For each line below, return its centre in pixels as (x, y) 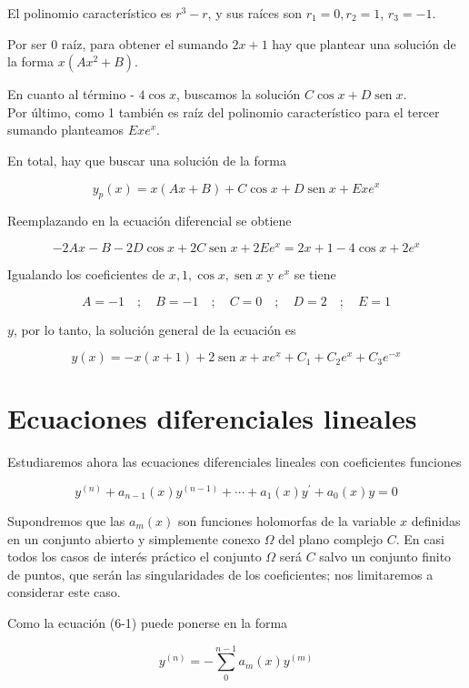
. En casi (420, 538)
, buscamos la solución (239, 94)
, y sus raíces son (254, 13)
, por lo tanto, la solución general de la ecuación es (155, 329)
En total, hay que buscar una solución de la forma (147, 160)
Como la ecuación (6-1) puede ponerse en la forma (148, 622)
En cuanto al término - (71, 94)
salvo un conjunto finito (385, 556)
